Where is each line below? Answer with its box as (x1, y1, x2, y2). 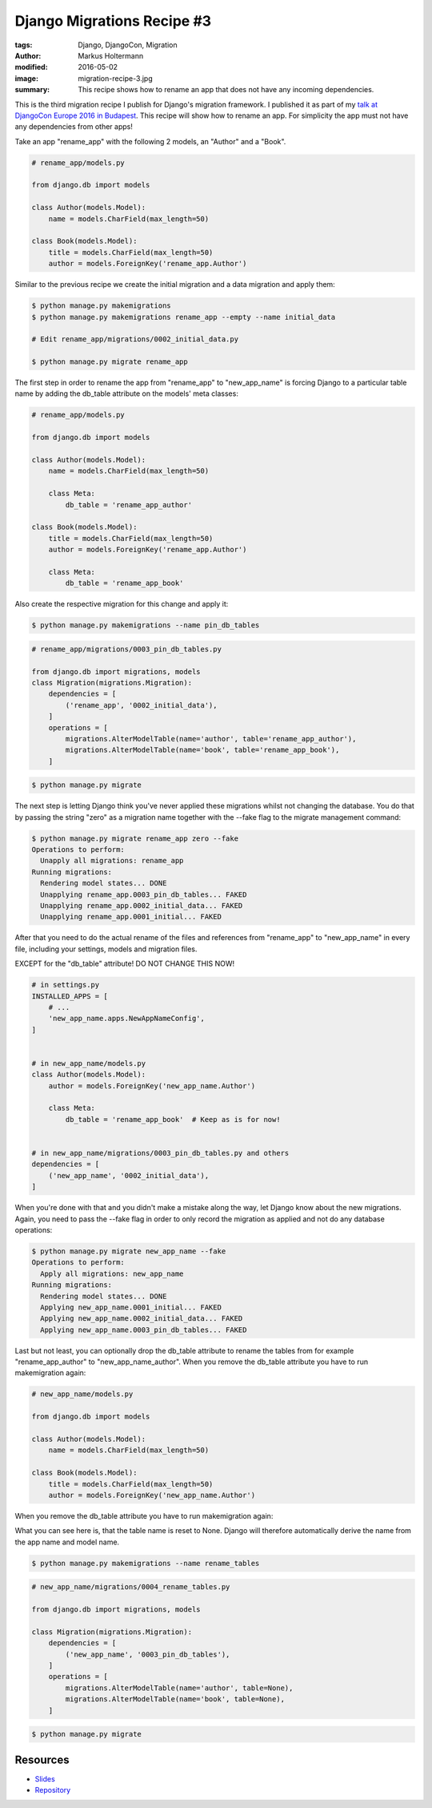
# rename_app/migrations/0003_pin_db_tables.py (31, 644, 222, 653)
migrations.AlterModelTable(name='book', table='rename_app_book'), (65, 745, 340, 755)
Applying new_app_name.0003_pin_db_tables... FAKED (40, 1325, 247, 1334)
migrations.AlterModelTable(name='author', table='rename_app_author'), (65, 734, 357, 743)
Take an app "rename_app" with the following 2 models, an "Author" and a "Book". (14, 136, 286, 146)
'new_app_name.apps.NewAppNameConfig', (48, 1014, 206, 1023)
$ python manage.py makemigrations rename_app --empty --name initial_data (31, 313, 336, 321)
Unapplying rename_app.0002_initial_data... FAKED (40, 902, 243, 910)
